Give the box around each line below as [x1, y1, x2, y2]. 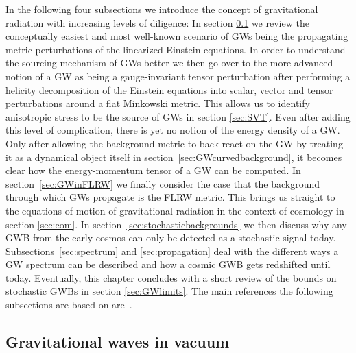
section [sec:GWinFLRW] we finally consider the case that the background [5, 176, 320, 191]
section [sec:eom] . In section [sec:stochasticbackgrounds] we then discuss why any [5, 217, 347, 231]
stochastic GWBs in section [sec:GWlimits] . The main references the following [5, 284, 333, 298]
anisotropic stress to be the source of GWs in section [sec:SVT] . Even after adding [5, 109, 351, 123]
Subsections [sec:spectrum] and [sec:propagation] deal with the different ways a [5, 243, 339, 258]
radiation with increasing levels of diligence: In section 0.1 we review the [5, 15, 309, 29]
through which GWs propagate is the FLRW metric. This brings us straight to [5, 190, 335, 204]
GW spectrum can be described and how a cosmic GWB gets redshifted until [5, 257, 331, 271]
